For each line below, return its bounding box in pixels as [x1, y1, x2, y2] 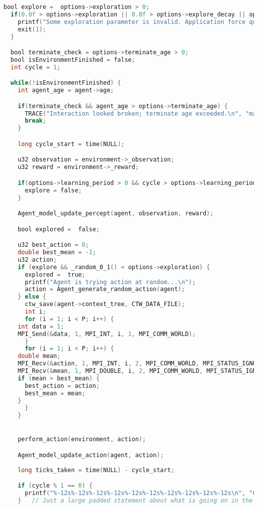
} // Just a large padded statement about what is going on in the [17, 497, 253, 505]
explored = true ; [24, 271, 86, 278]
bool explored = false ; [17, 225, 100, 233]
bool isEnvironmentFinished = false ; [10, 56, 135, 63]
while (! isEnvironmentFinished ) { [10, 79, 121, 87]
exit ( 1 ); [17, 25, 46, 33]
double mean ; [17, 352, 61, 360]
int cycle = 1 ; [10, 63, 61, 71]
